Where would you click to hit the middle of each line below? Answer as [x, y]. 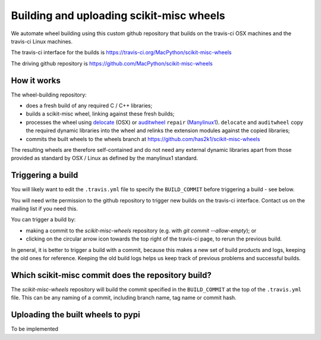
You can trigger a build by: [43, 220]
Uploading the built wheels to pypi [75, 315]
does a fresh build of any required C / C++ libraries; [89, 106]
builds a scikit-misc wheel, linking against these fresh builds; [100, 114]
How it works [36, 80]
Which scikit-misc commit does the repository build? [111, 275]
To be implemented [35, 329]
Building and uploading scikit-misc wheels [118, 15]
